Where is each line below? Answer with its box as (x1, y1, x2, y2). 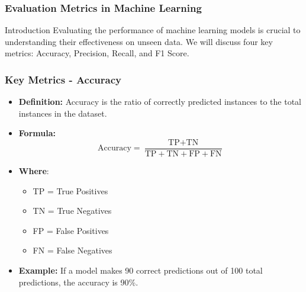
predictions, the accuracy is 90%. (18, 275, 138, 288)
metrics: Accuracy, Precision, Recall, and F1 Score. (5, 47, 189, 59)
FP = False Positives (33, 224, 109, 236)
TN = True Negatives (33, 204, 112, 217)
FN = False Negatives (33, 244, 112, 256)
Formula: (18, 127, 56, 139)
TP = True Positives (33, 184, 108, 197)
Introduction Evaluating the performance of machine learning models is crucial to (5, 24, 301, 36)
